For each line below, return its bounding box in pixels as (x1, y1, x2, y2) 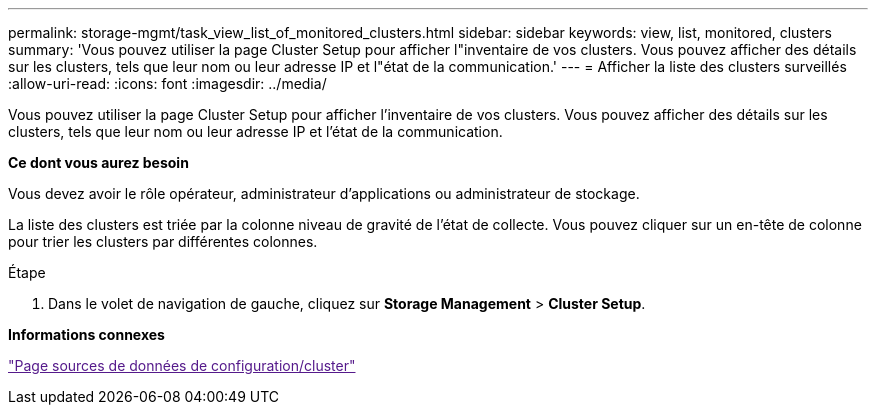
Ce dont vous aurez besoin (8, 154, 189, 171)
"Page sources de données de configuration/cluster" (8, 357, 356, 374)
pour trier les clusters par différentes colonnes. (8, 233, 318, 250)
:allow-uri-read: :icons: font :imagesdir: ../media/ (8, 75, 327, 92)
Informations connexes (8, 326, 165, 343)
